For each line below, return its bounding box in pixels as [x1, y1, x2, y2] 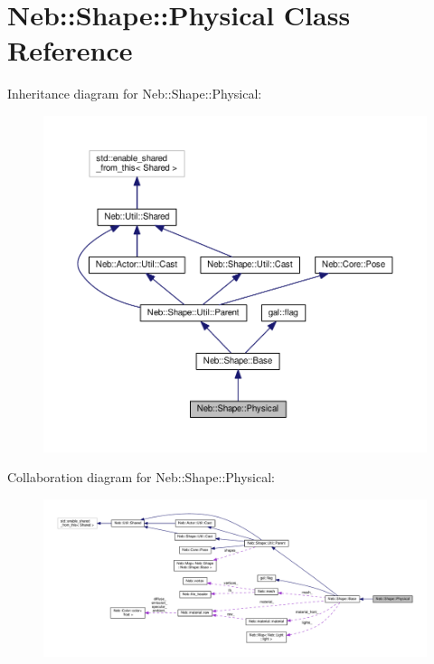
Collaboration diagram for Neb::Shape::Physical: [7, 468, 276, 487]
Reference [7, 32, 133, 69]
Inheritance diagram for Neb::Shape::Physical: [7, 84, 262, 103]
